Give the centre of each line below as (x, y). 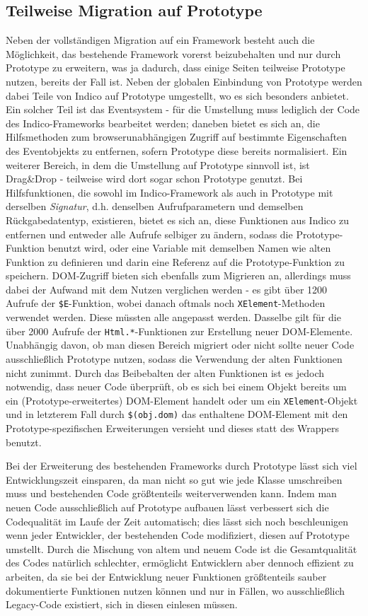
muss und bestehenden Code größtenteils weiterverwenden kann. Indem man (171, 493)
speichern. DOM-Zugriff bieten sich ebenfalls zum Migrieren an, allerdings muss (178, 275)
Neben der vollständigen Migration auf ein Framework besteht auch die (160, 40)
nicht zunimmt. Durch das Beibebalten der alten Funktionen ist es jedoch (165, 372)
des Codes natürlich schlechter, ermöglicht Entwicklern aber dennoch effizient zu (180, 563)
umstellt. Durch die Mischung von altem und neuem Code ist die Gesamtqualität (182, 548)
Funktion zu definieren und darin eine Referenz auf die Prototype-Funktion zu (175, 261)
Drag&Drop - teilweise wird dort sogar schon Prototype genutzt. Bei (154, 179)
